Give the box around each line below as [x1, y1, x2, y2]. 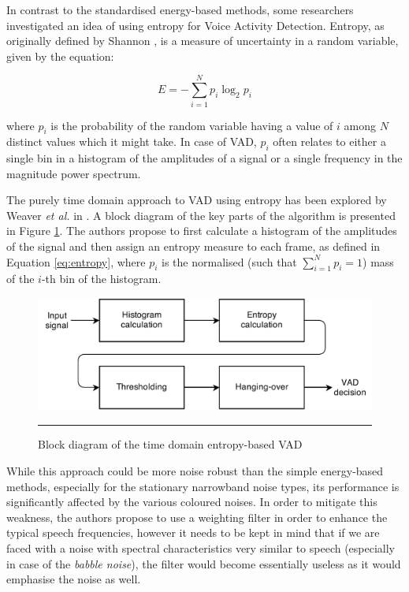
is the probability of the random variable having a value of [50, 117, 333, 133]
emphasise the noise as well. [6, 571, 141, 587]
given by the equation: [6, 47, 114, 64]
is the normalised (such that [162, 253, 297, 270]
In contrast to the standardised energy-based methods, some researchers [6, 2, 354, 17]
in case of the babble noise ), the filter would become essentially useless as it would [6, 555, 401, 572]
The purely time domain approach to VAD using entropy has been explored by [6, 192, 387, 208]
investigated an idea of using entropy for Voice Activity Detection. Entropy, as [6, 17, 385, 33]
